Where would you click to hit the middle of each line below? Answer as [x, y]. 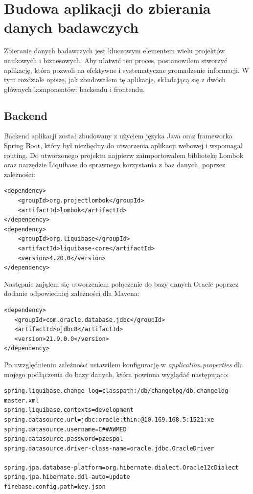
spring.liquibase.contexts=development [69, 410]
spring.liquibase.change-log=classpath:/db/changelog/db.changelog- [118, 391]
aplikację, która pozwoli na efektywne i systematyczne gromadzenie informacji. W [126, 70]
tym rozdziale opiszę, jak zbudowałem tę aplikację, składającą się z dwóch [115, 79]
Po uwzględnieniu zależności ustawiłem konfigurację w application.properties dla [124, 364]
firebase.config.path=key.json [55, 487]
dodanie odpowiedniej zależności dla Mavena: [72, 293]
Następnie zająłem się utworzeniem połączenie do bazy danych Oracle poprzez [121, 283]
